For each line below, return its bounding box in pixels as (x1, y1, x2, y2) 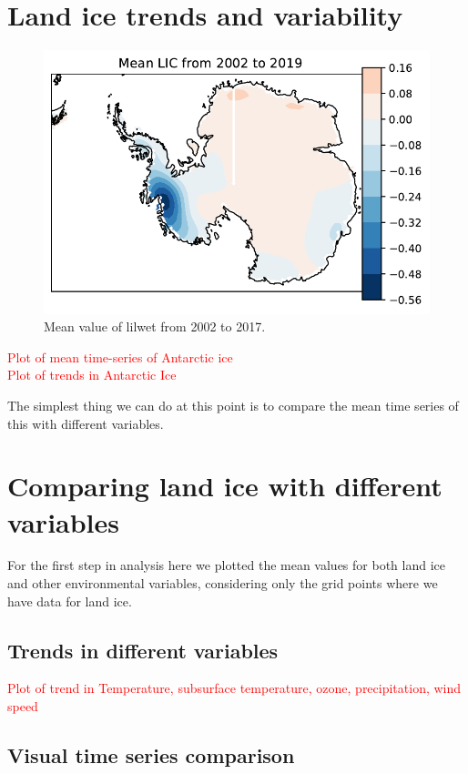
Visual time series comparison (7, 741, 295, 769)
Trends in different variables (7, 636, 279, 664)
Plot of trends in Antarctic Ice (7, 365, 177, 384)
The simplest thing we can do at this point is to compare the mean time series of (7, 395, 459, 414)
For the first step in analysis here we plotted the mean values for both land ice (7, 555, 445, 575)
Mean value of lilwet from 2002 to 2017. (44, 317, 266, 336)
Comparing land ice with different (7, 467, 443, 504)
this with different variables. (7, 413, 164, 433)
